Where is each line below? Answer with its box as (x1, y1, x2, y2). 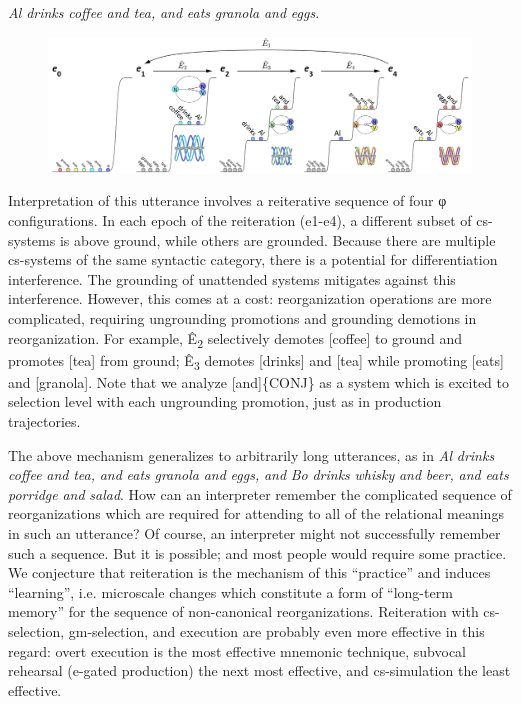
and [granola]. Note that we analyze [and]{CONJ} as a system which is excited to (8, 371, 510, 392)
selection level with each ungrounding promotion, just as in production (8, 391, 442, 412)
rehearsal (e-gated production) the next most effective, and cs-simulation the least (8, 660, 511, 681)
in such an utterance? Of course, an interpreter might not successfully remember (8, 522, 501, 543)
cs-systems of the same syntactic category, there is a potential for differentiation (8, 249, 498, 270)
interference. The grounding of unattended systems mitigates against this (8, 268, 456, 289)
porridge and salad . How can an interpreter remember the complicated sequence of (8, 483, 512, 504)
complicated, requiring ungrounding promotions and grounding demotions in (8, 307, 477, 328)
